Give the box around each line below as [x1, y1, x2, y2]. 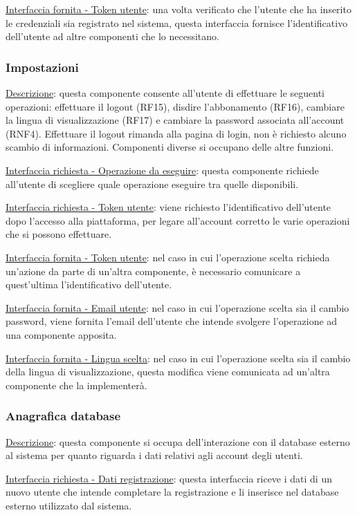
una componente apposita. [6, 327, 117, 341]
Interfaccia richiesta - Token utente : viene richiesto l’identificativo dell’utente [6, 200, 331, 214]
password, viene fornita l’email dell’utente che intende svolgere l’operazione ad [6, 314, 338, 328]
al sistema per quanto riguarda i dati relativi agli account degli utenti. [6, 448, 303, 462]
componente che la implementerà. [6, 377, 147, 392]
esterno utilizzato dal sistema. [6, 498, 132, 512]
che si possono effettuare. [6, 227, 112, 241]
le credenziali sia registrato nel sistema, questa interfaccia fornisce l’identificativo [6, 15, 348, 30]
